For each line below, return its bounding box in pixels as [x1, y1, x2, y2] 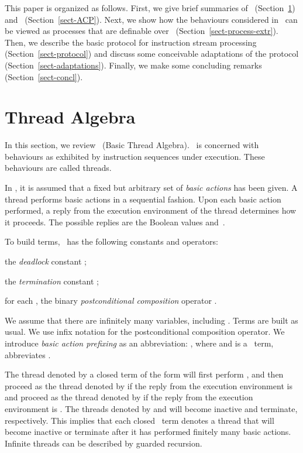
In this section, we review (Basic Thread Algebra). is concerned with [5, 139, 259, 151]
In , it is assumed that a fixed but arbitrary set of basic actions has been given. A [5, 181, 298, 194]
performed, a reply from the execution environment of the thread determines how [5, 204, 297, 217]
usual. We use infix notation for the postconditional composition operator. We [5, 325, 285, 338]
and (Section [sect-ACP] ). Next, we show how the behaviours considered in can [5, 13, 298, 25]
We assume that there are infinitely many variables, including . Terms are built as [5, 314, 298, 326]
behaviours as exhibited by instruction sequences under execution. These [5, 150, 265, 162]
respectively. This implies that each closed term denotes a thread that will [5, 414, 274, 426]
